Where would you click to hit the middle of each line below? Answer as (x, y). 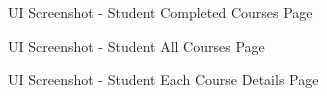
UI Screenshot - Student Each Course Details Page (163, 79)
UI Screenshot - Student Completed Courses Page (160, 12)
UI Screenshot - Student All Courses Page (136, 45)
